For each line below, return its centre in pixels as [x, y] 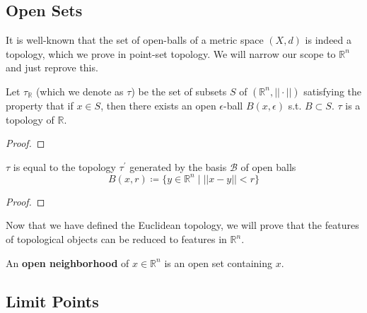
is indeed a [328, 40]
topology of [30, 119]
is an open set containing [218, 262]
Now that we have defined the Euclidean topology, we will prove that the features [182, 225]
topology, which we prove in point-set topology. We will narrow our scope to [171, 53]
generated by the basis [178, 166]
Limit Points [52, 301]
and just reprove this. [52, 67]
